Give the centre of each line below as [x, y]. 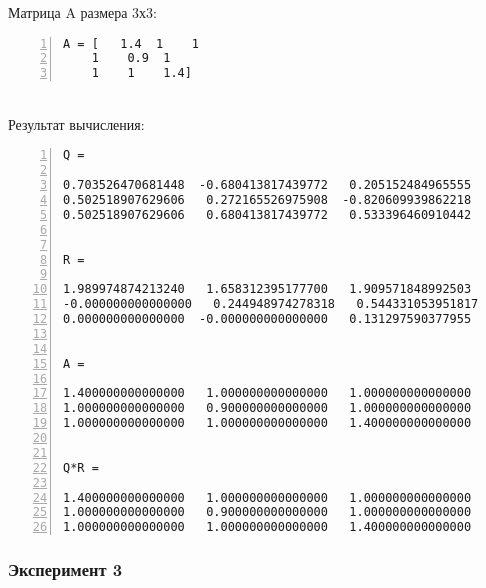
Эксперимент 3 [65, 569]
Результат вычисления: [76, 123]
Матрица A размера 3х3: [82, 12]
